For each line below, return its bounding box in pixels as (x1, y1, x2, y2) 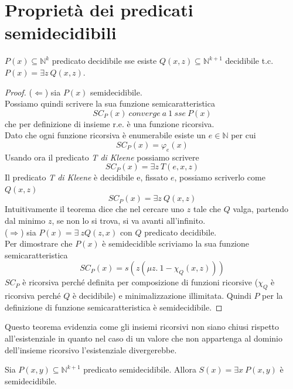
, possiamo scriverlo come (174, 171, 265, 183)
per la (262, 289, 283, 302)
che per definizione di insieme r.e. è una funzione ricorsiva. (5, 117, 214, 129)
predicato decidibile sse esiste (52, 54, 157, 67)
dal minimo (5, 214, 46, 227)
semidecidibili (5, 21, 117, 45)
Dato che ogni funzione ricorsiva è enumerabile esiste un (5, 129, 206, 141)
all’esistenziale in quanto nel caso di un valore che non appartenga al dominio (5, 332, 282, 344)
